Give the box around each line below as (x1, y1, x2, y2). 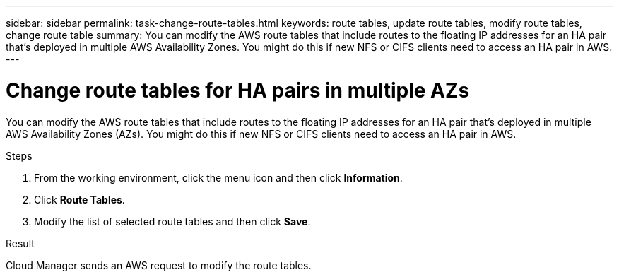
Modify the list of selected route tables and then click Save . (34, 215, 311, 228)
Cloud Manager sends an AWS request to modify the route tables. (6, 259, 312, 271)
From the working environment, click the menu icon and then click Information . (34, 171, 403, 184)
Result (6, 237, 35, 249)
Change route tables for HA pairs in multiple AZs (6, 78, 470, 102)
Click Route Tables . (34, 193, 125, 206)
